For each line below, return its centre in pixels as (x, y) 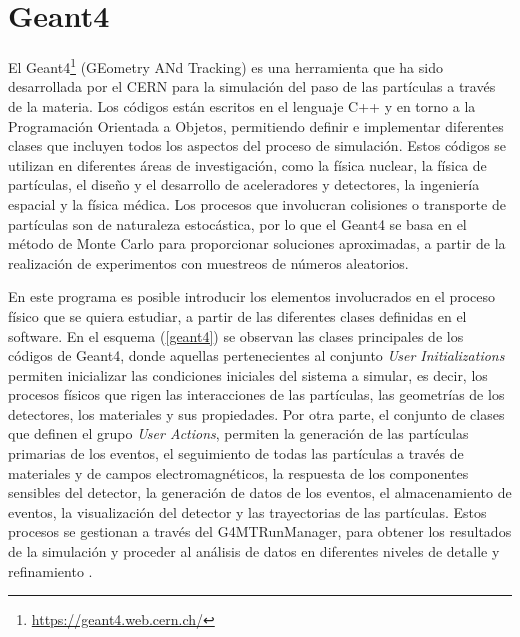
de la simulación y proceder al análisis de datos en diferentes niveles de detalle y (254, 551)
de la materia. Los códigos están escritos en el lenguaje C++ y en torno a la (242, 105)
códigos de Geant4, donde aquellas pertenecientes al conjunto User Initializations (256, 355)
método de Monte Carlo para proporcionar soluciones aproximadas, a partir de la (257, 243)
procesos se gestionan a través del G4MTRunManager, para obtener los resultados (260, 531)
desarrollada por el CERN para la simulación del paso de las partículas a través (252, 86)
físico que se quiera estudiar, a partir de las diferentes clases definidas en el (237, 315)
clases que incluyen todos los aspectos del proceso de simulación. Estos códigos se (257, 145)
